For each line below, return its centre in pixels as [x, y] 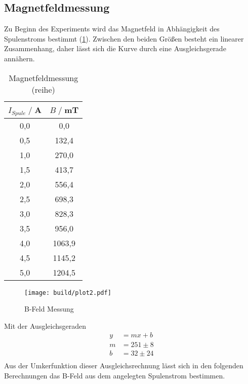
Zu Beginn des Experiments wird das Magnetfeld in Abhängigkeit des [112, 29]
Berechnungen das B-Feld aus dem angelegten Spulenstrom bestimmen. [115, 376]
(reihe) [43, 89]
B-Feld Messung [49, 309]
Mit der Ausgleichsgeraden [45, 325]
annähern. [19, 58]
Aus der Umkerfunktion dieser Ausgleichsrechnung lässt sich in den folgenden [124, 366]
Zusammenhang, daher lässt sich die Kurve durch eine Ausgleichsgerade [115, 48]
